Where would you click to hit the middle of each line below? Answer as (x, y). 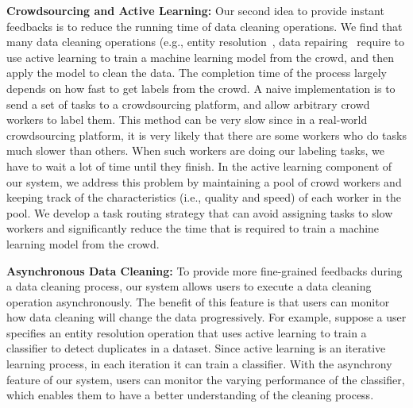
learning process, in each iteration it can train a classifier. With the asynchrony (199, 364)
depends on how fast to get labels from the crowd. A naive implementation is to (201, 88)
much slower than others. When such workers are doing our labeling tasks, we (195, 150)
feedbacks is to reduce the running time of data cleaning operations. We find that (205, 26)
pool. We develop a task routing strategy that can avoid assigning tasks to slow (200, 212)
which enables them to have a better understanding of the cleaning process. (190, 395)
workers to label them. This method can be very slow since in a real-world (187, 119)
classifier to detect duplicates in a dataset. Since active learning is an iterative (196, 348)
